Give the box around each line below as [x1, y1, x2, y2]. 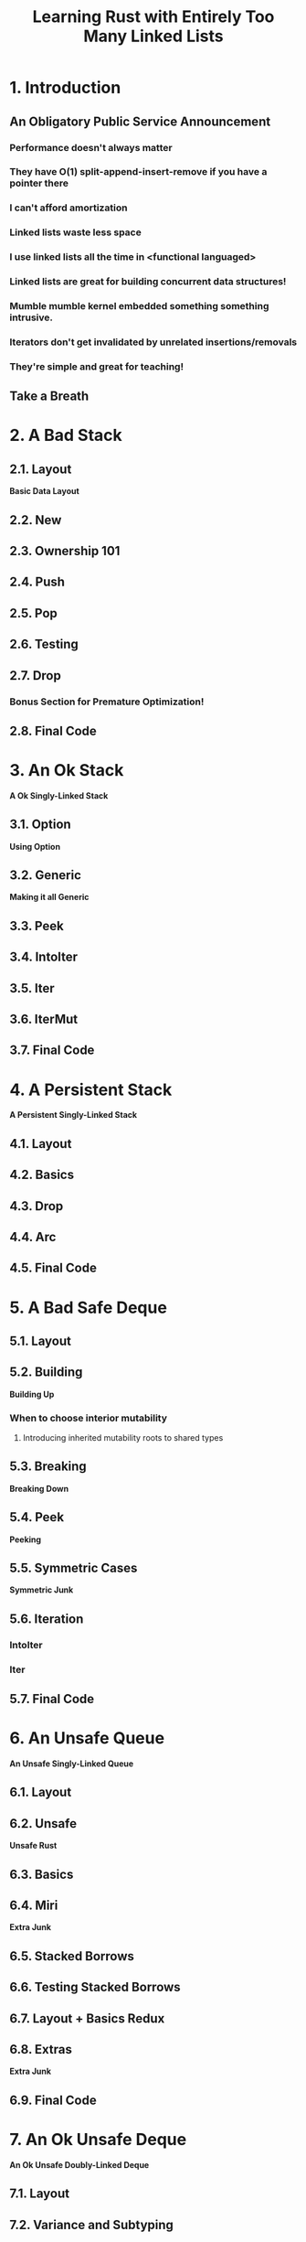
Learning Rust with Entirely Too [32, 6, 275, 27]
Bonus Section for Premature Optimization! [9, 695, 205, 708]
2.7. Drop [9, 668, 61, 683]
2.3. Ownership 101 [9, 543, 121, 559]
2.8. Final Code [9, 723, 98, 738]
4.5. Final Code [9, 1260, 98, 1276]
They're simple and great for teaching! [9, 359, 185, 372]
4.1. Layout [9, 1136, 72, 1152]
